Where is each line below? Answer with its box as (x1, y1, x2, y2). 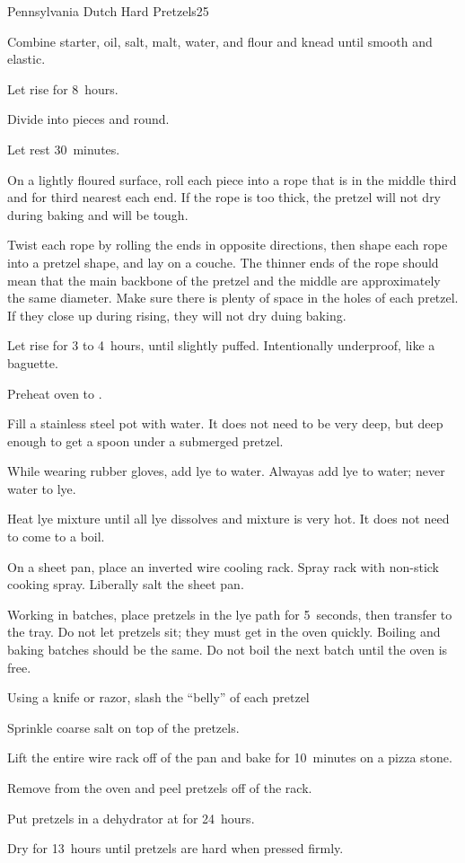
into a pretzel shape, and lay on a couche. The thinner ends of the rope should (7, 252, 439, 271)
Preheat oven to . (7, 383, 102, 402)
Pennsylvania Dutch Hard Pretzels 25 (7, 2, 209, 20)
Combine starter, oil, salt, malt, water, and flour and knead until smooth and (7, 31, 433, 50)
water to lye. (7, 479, 76, 498)
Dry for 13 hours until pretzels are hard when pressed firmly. (7, 839, 344, 858)
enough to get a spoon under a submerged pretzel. (7, 431, 284, 450)
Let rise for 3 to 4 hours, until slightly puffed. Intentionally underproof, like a (7, 336, 435, 355)
